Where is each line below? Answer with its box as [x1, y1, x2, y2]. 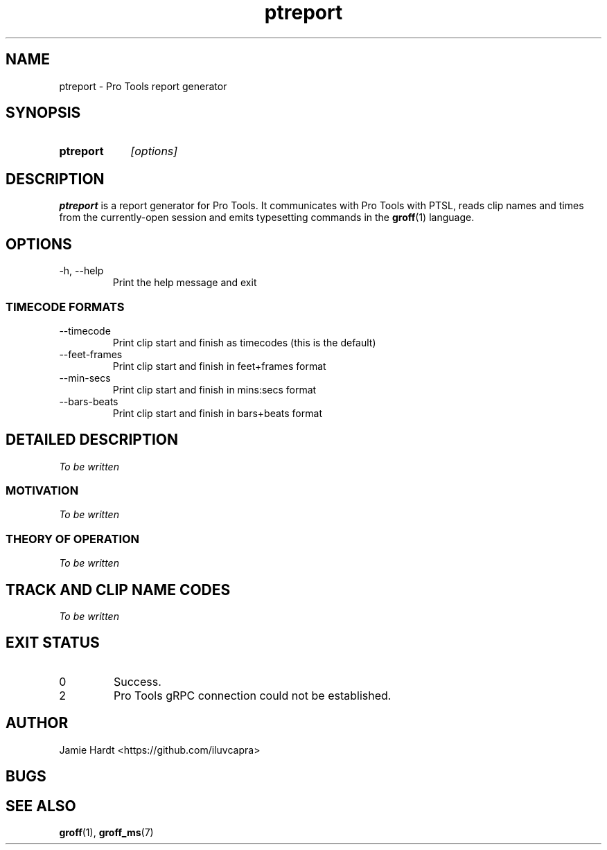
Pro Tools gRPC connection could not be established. [113, 688, 392, 702]
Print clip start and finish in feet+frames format [112, 360, 326, 372]
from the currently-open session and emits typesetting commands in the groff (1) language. [59, 211, 475, 224]
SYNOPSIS [6, 104, 81, 122]
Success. [113, 674, 161, 689]
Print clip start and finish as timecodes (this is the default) [112, 336, 376, 348]
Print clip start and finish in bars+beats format [112, 407, 322, 419]
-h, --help [59, 265, 104, 277]
